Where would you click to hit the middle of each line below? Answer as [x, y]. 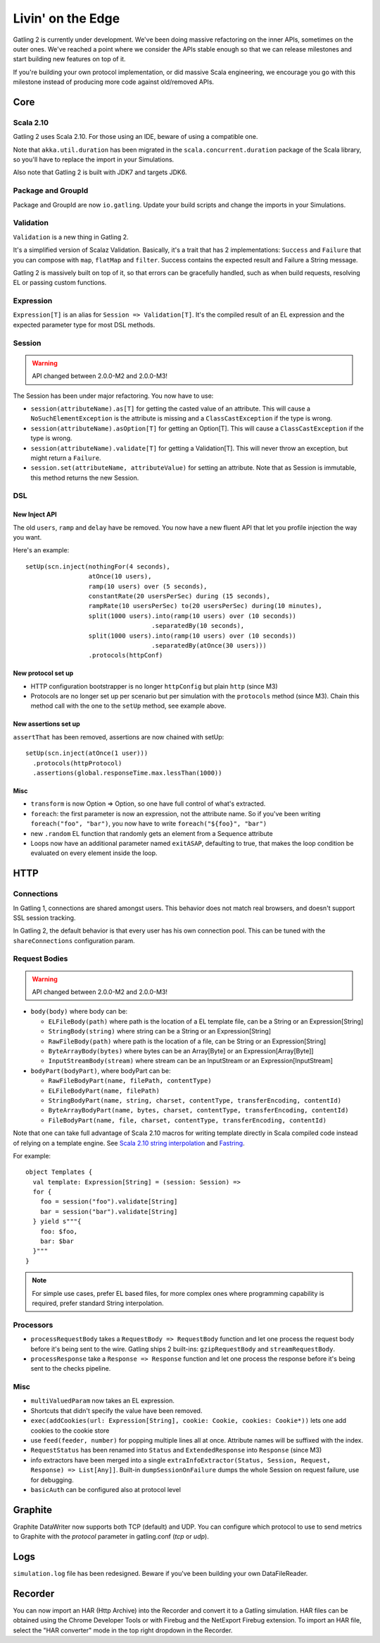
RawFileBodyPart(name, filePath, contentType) [130, 1081]
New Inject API [35, 514]
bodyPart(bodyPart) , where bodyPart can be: [101, 1071]
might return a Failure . [66, 458]
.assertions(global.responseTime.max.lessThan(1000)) [127, 773]
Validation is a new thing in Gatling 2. [71, 237]
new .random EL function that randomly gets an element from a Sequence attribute [152, 833]
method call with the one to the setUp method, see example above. [128, 706]
